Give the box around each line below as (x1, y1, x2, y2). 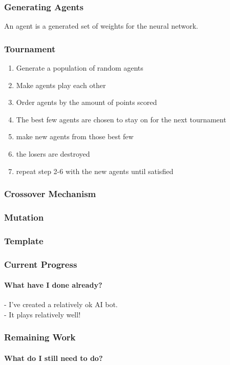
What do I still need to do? (4, 352, 103, 363)
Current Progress (4, 257, 77, 270)
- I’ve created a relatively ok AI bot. (4, 299, 118, 310)
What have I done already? (4, 280, 102, 290)
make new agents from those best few (16, 131, 134, 142)
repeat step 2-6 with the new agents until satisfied (16, 165, 174, 176)
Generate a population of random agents (16, 62, 143, 73)
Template (4, 234, 44, 247)
